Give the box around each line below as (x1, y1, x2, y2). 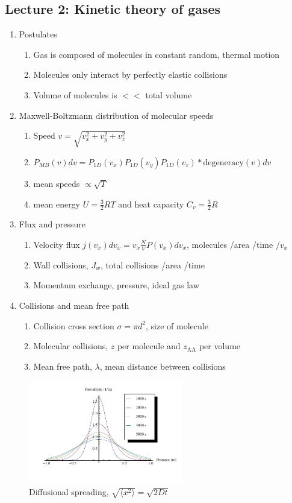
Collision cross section (33, 319, 114, 332)
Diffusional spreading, (29, 485, 109, 498)
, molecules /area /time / (187, 238, 280, 250)
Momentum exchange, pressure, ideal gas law (33, 279, 199, 291)
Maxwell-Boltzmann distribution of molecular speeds (19, 109, 214, 121)
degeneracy (203, 158, 244, 167)
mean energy (33, 197, 81, 210)
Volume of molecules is (33, 88, 117, 101)
